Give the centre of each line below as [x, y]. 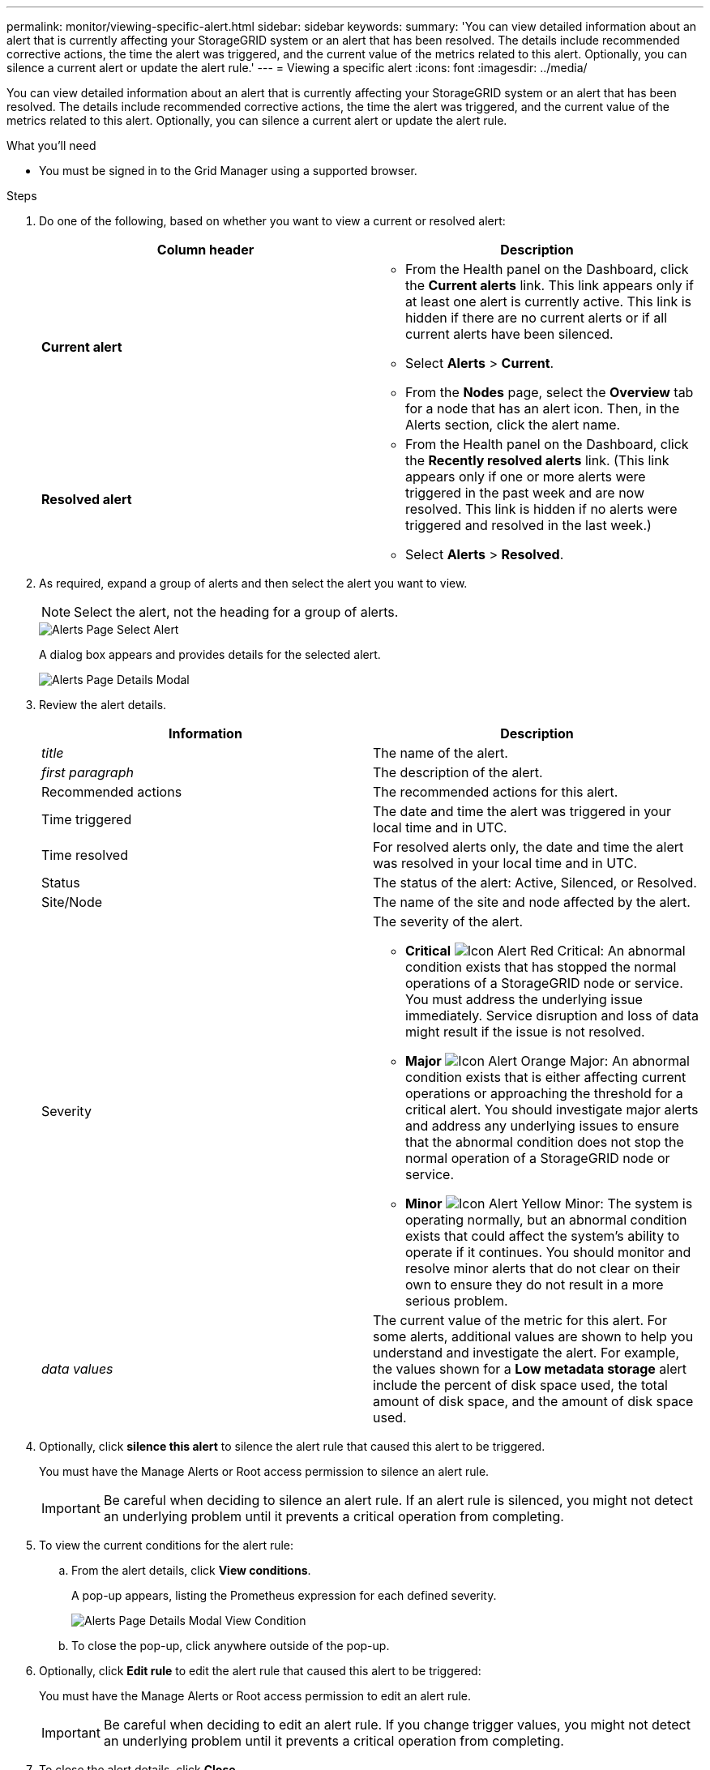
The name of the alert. [441, 753]
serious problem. [457, 1301]
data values [77, 1369]
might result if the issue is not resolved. [525, 1032]
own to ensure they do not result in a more [535, 1285]
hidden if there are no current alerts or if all [537, 318]
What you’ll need [51, 145]
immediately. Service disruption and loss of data [552, 1015]
